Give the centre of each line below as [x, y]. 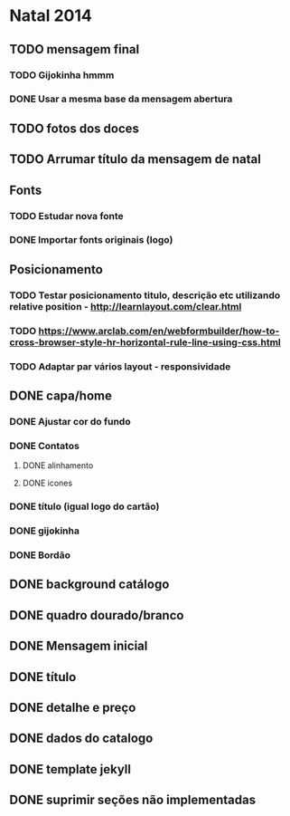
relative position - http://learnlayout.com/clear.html [126, 306]
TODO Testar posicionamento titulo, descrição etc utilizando [145, 295]
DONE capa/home [61, 395]
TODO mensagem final [75, 49]
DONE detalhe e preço [73, 707]
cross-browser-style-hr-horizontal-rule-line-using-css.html [145, 342]
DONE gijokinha [44, 531]
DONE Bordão [40, 555]
